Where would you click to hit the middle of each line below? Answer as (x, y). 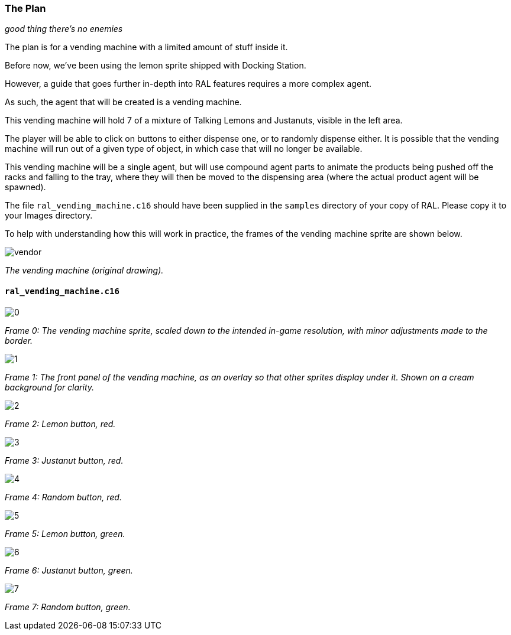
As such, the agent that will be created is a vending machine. (123, 102)
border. (19, 340)
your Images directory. (49, 216)
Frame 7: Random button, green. (68, 607)
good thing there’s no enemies (64, 29)
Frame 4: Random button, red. (63, 497)
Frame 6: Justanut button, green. (69, 570)
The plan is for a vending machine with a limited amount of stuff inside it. (146, 47)
